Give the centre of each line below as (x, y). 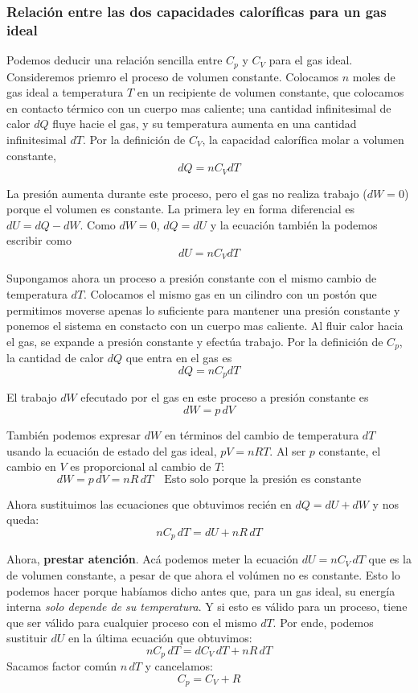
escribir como (39, 240)
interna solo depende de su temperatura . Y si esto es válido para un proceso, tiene (207, 606)
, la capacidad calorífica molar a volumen (303, 139)
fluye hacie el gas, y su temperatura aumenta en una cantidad (205, 124)
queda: (23, 520)
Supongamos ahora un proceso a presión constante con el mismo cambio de (192, 278)
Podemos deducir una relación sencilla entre (115, 60)
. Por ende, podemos (323, 622)
